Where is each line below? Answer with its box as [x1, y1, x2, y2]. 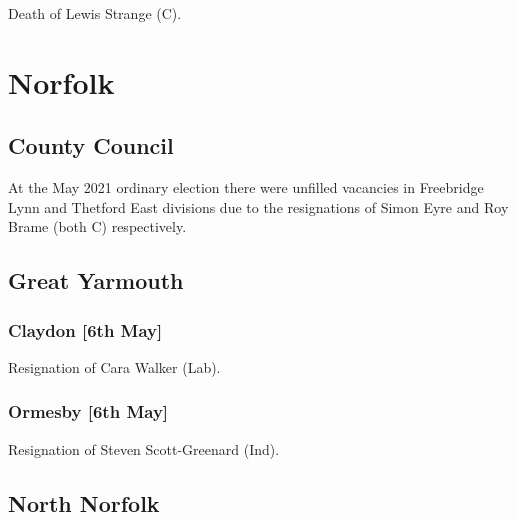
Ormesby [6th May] [8, 399, 169, 424]
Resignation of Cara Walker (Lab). [8, 356, 221, 377]
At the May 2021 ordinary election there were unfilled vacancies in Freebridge [8, 177, 484, 198]
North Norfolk [8, 487, 160, 518]
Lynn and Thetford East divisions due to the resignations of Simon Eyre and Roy [8, 196, 509, 217]
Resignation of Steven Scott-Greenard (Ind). [8, 438, 280, 459]
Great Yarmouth [8, 265, 184, 296]
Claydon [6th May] [8, 317, 163, 342]
